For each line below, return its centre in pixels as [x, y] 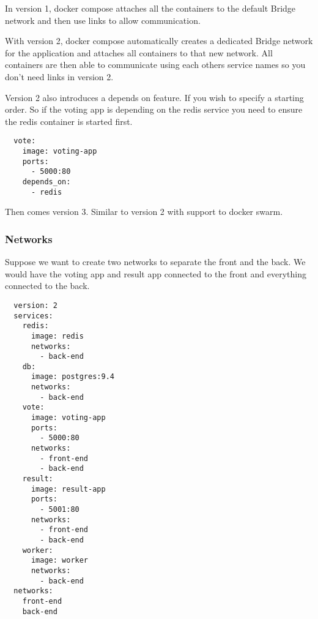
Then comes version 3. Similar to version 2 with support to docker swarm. [144, 212]
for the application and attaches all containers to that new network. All [139, 52]
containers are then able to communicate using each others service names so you [155, 65]
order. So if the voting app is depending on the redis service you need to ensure [154, 109]
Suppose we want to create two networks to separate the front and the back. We [155, 262]
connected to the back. [47, 286]
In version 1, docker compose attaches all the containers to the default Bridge [150, 8]
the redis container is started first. [69, 121]
